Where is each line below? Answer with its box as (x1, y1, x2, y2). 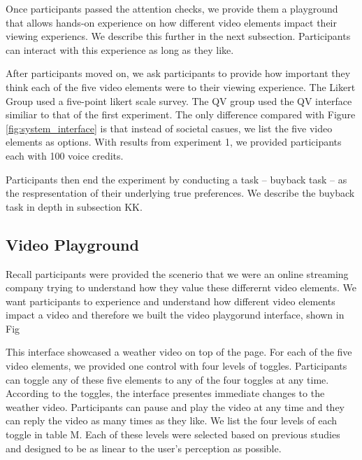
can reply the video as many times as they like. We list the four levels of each (6, 413, 338, 428)
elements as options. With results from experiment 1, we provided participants (6, 134, 342, 149)
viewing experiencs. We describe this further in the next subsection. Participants (6, 29, 351, 43)
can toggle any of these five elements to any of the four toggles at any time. (6, 372, 329, 386)
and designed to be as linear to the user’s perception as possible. (6, 440, 282, 455)
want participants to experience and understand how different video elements (6, 293, 335, 308)
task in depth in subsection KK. (6, 199, 143, 214)
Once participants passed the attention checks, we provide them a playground (6, 1, 338, 15)
